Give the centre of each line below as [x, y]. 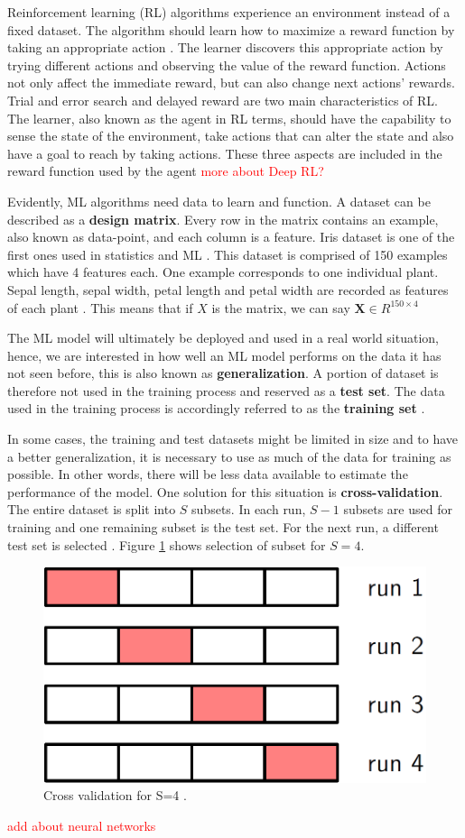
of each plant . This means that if [100, 307]
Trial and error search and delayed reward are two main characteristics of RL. [223, 100]
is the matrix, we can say [281, 307]
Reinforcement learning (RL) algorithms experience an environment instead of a [229, 12]
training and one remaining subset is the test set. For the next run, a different [223, 527]
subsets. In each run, [249, 509]
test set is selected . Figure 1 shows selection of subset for [167, 544]
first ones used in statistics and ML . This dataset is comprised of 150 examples [228, 254]
